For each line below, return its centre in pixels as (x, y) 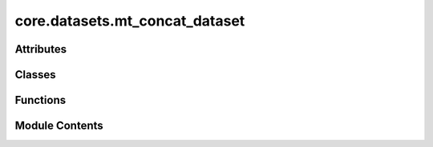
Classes (35, 75)
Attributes (41, 49)
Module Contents (59, 126)
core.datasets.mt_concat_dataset (130, 21)
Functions (40, 100)
